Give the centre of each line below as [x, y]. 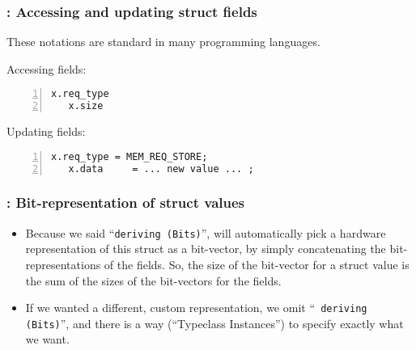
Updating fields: [46, 131]
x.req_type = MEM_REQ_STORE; [129, 156]
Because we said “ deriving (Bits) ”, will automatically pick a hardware [206, 232]
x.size [86, 106]
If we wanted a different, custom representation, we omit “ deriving [196, 308]
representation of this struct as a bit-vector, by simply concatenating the [206, 249]
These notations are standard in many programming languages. [163, 42]
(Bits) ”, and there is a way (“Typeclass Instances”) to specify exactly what [214, 323]
